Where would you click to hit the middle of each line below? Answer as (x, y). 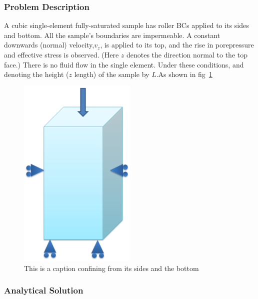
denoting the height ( (36, 74)
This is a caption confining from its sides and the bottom (111, 268)
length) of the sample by (112, 74)
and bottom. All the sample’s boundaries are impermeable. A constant (112, 35)
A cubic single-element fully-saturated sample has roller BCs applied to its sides (126, 25)
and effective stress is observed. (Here (61, 54)
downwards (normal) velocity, (49, 45)
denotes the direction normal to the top (187, 54)
